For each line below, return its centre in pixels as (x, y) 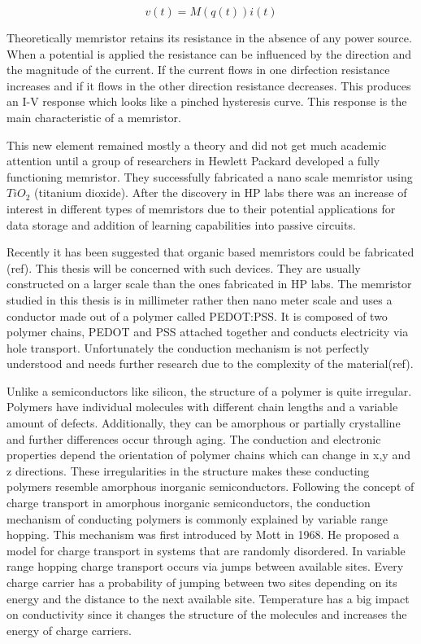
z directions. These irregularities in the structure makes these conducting (188, 470)
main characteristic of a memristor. (94, 117)
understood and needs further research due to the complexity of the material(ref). (210, 364)
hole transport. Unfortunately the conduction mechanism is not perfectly (188, 347)
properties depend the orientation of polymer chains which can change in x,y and (208, 455)
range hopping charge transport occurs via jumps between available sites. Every (205, 566)
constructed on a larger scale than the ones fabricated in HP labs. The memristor (209, 284)
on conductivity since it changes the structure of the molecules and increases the (207, 614)
